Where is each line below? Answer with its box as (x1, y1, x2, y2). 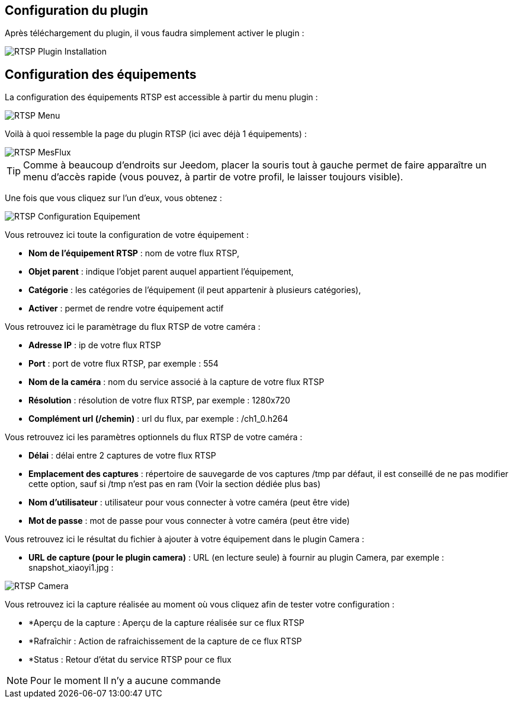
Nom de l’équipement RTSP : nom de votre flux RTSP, (28, 248, 239, 259)
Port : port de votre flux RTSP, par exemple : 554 (28, 358, 219, 369)
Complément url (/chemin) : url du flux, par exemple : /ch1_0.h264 (28, 413, 288, 424)
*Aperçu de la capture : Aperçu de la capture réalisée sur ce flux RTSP (28, 618, 304, 628)
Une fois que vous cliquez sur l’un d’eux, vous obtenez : (5, 193, 222, 203)
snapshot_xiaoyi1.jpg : (28, 562, 114, 573)
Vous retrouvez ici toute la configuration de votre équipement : (5, 230, 249, 240)
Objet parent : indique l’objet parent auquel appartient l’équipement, (28, 266, 294, 277)
